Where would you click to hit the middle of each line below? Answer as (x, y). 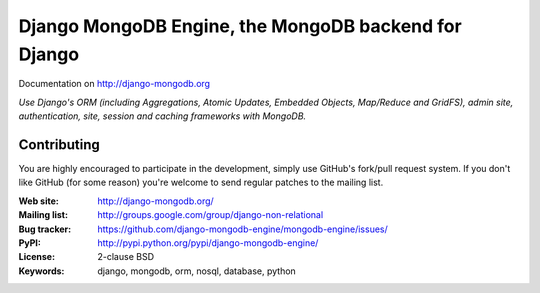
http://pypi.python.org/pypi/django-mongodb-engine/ (208, 242)
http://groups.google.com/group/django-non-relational (210, 215)
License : (36, 257)
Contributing (59, 144)
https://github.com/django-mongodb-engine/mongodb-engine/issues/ (243, 229)
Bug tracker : (45, 229)
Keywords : (41, 271)
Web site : (38, 201)
